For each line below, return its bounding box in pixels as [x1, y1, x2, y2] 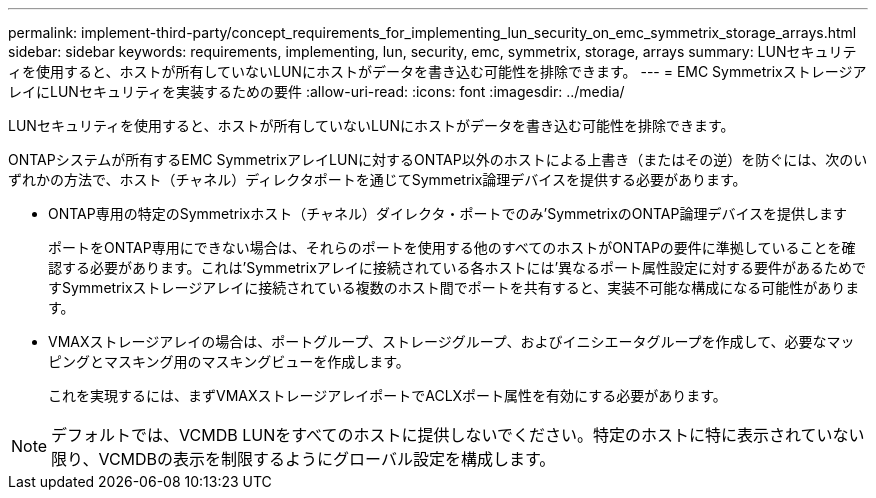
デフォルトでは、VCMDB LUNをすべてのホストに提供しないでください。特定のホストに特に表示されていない [51, 425, 865, 445]
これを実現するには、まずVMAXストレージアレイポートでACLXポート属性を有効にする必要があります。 [48, 387, 727, 404]
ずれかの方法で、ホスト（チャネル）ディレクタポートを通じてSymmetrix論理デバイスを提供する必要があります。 [8, 171, 747, 188]
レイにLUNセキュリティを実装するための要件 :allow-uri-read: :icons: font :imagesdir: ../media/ [8, 83, 625, 100]
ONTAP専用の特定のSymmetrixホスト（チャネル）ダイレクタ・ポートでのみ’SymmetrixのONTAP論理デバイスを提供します [48, 205, 848, 222]
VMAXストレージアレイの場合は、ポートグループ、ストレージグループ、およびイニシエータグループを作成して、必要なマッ [48, 333, 855, 350]
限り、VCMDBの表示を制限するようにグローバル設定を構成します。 [51, 449, 556, 469]
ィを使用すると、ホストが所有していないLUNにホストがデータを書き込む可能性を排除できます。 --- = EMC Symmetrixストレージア [8, 63, 867, 80]
